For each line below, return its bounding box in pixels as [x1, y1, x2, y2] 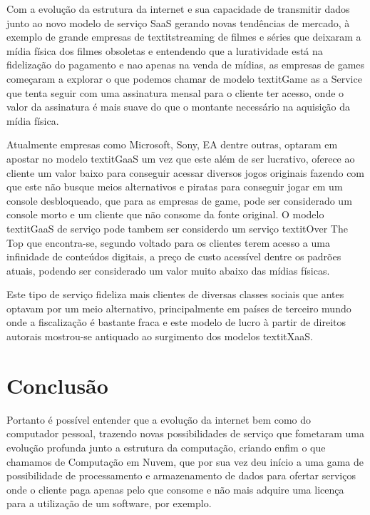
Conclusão [6, 370, 108, 399]
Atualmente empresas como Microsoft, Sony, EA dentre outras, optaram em [6, 137, 338, 152]
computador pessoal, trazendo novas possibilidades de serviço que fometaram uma [6, 426, 364, 441]
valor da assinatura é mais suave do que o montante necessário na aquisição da [6, 99, 351, 114]
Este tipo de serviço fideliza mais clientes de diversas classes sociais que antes [6, 287, 344, 302]
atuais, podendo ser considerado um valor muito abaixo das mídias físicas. [6, 262, 330, 277]
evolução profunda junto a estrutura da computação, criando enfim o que [6, 439, 326, 454]
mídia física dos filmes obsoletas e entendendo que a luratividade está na [6, 43, 323, 58]
